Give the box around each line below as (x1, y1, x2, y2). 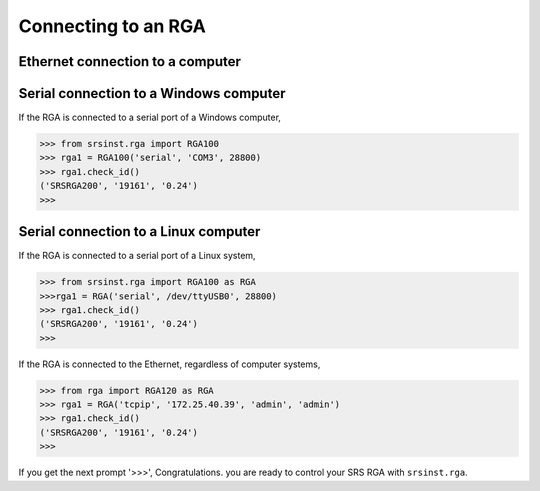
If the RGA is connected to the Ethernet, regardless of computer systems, (18, 358, 321, 370)
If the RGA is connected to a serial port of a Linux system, (18, 250, 256, 262)
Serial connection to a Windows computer (18, 85, 286, 102)
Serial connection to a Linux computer (18, 223, 261, 240)
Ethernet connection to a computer (18, 53, 242, 70)
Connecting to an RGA (18, 15, 207, 37)
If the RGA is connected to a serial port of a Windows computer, (18, 111, 282, 124)
